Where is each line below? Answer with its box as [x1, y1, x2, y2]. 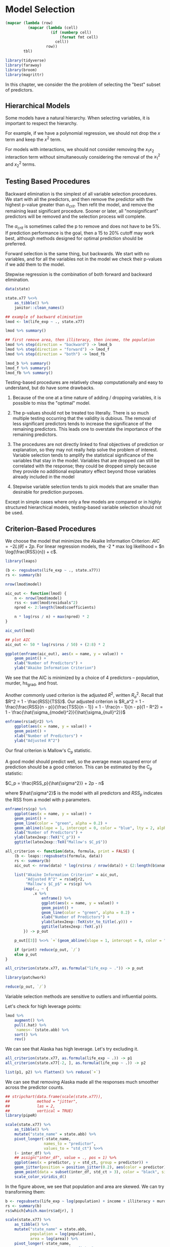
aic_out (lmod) [5, 628, 35, 633]
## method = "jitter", [5, 1098, 78, 1104]
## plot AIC [5, 637, 30, 642]
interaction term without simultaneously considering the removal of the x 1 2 [5, 153, 160, 161]
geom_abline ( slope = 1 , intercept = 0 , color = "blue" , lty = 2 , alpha [14, 825, 168, 830]
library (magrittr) [5, 72, 44, 77]
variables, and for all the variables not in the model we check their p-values [5, 256, 162, 262]
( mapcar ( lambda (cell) [27, 25, 78, 30]
